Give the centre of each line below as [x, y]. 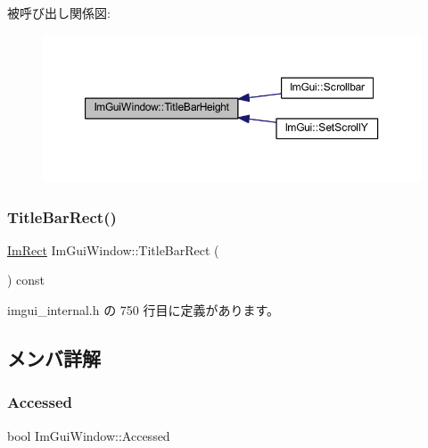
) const [26, 280]
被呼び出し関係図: [59, 12]
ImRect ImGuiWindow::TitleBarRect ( [113, 249]
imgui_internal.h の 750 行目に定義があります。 [144, 310]
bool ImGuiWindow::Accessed [89, 435]
